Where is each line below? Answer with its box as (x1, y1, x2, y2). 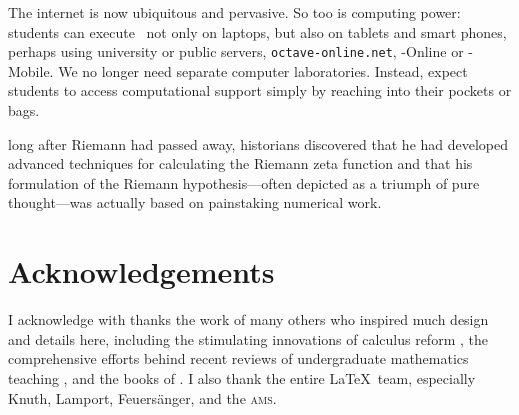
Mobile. (8, 60, 54, 81)
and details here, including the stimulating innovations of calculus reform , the (8, 328, 488, 349)
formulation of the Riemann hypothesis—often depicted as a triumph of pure (8, 172, 480, 193)
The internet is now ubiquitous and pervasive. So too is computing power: (8, 2, 461, 22)
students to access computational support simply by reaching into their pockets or (8, 80, 512, 101)
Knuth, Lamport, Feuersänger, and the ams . (8, 387, 277, 408)
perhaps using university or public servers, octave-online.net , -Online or (8, 41, 464, 62)
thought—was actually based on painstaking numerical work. (8, 192, 382, 213)
